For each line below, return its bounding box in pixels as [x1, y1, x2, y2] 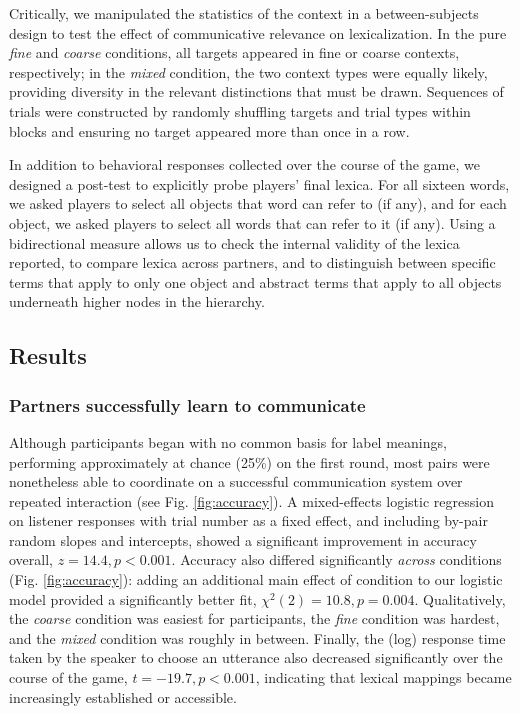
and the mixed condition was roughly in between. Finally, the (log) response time [9, 627, 506, 648]
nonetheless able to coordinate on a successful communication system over [9, 471, 463, 492]
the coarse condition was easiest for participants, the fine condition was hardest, [9, 608, 500, 629]
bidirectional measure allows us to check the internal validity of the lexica [9, 232, 460, 253]
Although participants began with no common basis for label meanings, [9, 431, 447, 452]
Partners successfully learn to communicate [9, 392, 366, 417]
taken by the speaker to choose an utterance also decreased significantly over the [9, 647, 503, 668]
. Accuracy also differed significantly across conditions [171, 549, 502, 570]
